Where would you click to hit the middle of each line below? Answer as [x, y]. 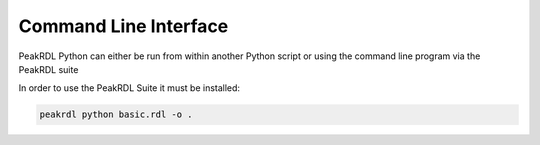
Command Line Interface [123, 26]
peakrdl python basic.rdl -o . [116, 114]
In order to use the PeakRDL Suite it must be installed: [129, 88]
